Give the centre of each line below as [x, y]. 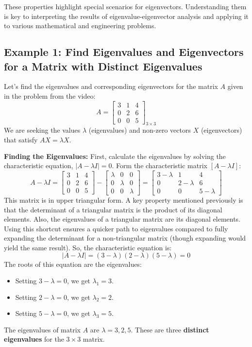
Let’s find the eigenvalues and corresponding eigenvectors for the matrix [111, 86]
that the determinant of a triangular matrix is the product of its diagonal [113, 209]
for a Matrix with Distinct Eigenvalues [103, 66]
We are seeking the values [42, 130]
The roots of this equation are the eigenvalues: [73, 264]
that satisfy [21, 140]
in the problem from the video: [50, 95]
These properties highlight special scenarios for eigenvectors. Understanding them [125, 6]
